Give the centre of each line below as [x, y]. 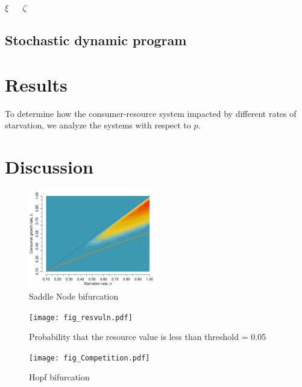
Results [36, 84]
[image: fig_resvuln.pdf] [81, 317]
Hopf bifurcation [59, 377]
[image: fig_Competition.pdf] [90, 358]
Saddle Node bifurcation [74, 296]
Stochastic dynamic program [96, 39]
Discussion [49, 166]
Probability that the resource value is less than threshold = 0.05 [148, 337]
